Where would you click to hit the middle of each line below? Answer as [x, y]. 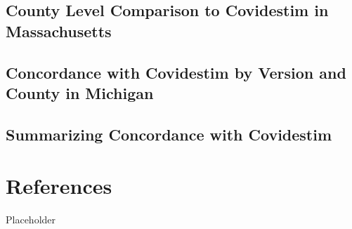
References [59, 186]
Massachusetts [59, 31]
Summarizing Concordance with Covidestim [169, 134]
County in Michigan [80, 92]
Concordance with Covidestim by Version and [176, 72]
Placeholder [31, 220]
